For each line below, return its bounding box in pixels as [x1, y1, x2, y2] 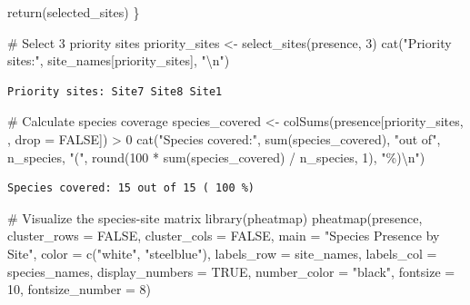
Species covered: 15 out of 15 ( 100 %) [7, 182, 255, 195]
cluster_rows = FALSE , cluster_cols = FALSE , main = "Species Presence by [7, 226, 440, 245]
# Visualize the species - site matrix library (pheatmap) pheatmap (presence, [7, 208, 423, 227]
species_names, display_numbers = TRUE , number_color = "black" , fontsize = [7, 261, 455, 280]
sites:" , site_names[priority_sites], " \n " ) [7, 51, 230, 70]
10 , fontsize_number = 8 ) [7, 280, 152, 299]
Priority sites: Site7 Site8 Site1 [7, 84, 223, 98]
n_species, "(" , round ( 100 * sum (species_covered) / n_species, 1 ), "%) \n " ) [7, 147, 425, 166]
